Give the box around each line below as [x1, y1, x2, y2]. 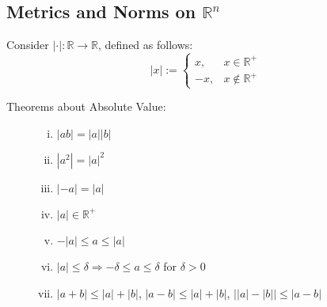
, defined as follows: [98, 36, 193, 53]
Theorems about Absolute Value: [6, 98, 166, 115]
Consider [6, 36, 49, 53]
